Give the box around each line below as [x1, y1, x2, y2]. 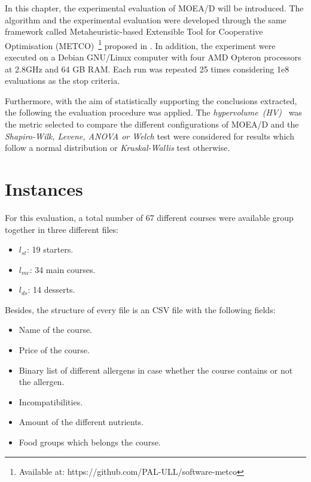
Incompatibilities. [19, 395, 83, 408]
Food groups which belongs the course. [19, 436, 161, 448]
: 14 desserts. [28, 283, 75, 296]
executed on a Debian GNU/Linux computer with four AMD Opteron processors [5, 51, 301, 63]
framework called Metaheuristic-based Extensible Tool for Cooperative [5, 25, 263, 38]
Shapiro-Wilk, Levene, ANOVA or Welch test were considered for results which [5, 129, 294, 142]
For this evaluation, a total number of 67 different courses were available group [5, 211, 294, 223]
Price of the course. [19, 344, 90, 356]
